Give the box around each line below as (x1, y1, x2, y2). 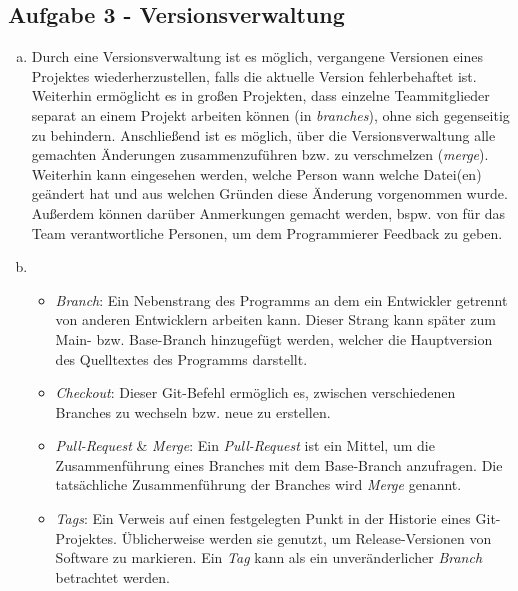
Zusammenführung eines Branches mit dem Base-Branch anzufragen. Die (55, 454, 503, 475)
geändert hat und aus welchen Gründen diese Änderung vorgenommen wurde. (31, 183, 508, 204)
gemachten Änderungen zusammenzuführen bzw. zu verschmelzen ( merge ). (31, 144, 489, 165)
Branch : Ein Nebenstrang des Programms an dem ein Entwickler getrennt (55, 289, 508, 310)
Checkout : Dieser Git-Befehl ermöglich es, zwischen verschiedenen (55, 382, 456, 403)
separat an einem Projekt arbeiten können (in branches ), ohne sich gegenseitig (31, 104, 510, 125)
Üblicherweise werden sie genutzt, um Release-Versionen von (121, 527, 492, 548)
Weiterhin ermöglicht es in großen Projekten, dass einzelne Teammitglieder (31, 85, 490, 106)
